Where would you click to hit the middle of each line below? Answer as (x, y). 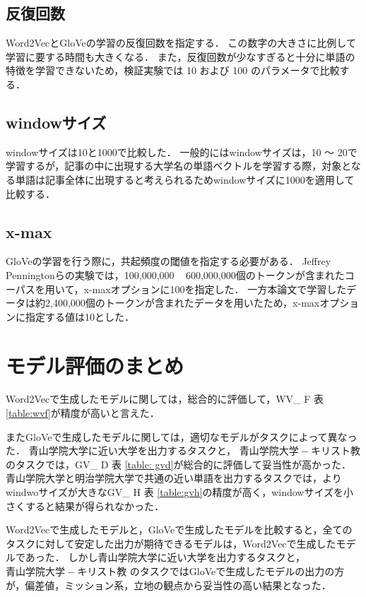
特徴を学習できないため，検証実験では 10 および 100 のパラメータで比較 (173, 70)
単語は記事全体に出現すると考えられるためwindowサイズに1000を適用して (185, 179)
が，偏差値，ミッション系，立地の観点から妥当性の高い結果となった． (169, 585)
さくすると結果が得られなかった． (85, 506)
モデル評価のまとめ (95, 365)
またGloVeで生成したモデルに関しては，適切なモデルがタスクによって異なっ (182, 436)
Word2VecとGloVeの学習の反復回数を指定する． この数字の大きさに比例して (181, 43)
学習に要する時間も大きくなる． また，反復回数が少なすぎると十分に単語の (181, 56)
